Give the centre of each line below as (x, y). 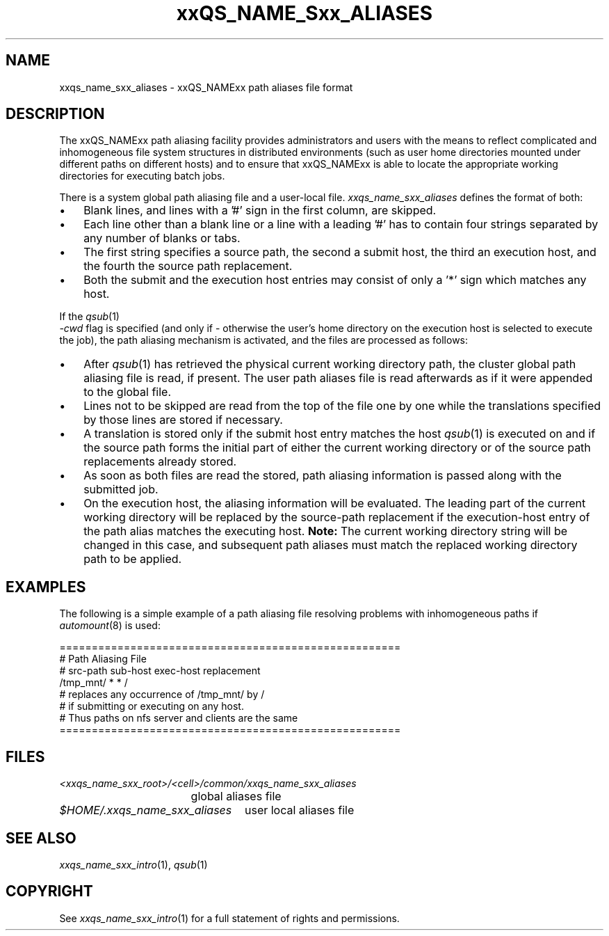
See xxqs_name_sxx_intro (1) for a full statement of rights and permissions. (229, 918)
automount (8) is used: (110, 626)
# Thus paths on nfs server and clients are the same (179, 718)
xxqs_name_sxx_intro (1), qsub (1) (133, 864)
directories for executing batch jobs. (142, 176)
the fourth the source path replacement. (188, 266)
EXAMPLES (46, 587)
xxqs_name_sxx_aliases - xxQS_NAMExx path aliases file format (206, 87)
